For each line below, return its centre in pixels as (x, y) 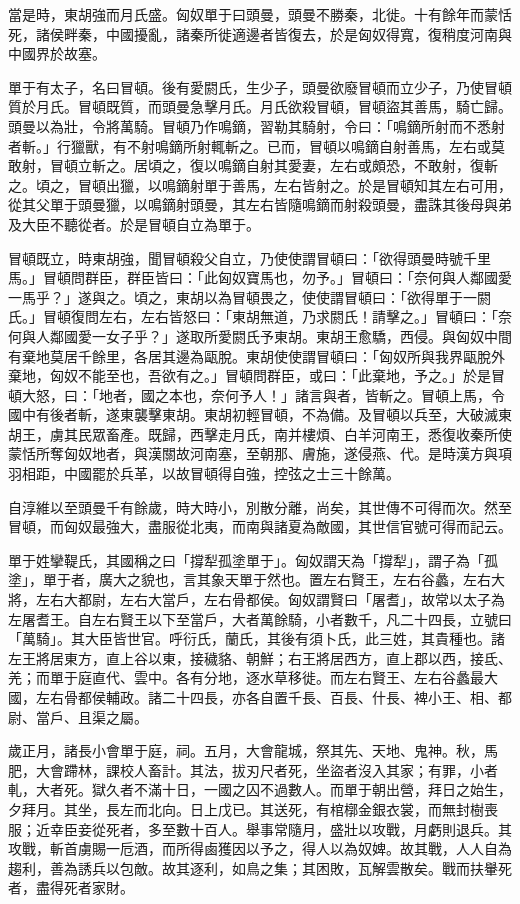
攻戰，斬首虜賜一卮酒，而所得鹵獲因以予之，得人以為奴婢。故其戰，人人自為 (260, 848)
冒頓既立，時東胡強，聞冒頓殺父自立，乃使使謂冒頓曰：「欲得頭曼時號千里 (249, 257)
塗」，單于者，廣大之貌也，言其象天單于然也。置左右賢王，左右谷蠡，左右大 (256, 579)
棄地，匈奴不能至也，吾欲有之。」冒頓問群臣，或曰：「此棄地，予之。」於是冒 (256, 375)
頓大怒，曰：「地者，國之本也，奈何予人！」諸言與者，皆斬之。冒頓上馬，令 (256, 394)
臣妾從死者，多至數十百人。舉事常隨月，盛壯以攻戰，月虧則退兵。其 (287, 828)
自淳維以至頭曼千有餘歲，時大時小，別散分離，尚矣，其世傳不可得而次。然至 (260, 506)
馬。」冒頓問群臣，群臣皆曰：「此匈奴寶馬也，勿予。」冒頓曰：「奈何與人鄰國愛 (260, 277)
